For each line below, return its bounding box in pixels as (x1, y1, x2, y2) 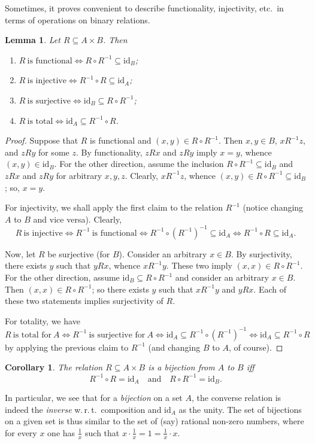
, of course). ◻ (228, 340, 283, 353)
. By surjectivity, (231, 247, 292, 260)
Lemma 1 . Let (5, 34, 60, 46)
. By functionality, (75, 145, 143, 158)
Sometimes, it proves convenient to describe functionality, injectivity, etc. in (5, 2, 284, 14)
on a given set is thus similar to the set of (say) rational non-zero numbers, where (5, 415, 304, 427)
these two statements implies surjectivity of (5, 294, 163, 307)
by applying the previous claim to (5, 340, 129, 353)
